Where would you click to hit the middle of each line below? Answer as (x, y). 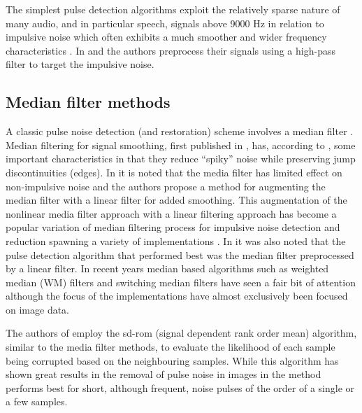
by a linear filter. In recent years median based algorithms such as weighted (167, 268)
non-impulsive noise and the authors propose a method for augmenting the (166, 186)
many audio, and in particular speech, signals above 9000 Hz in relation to (165, 23)
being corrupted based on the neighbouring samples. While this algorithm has (172, 360)
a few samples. (37, 401)
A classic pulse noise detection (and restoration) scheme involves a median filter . (180, 131)
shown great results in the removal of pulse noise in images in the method (164, 374)
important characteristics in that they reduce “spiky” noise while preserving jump (181, 159)
